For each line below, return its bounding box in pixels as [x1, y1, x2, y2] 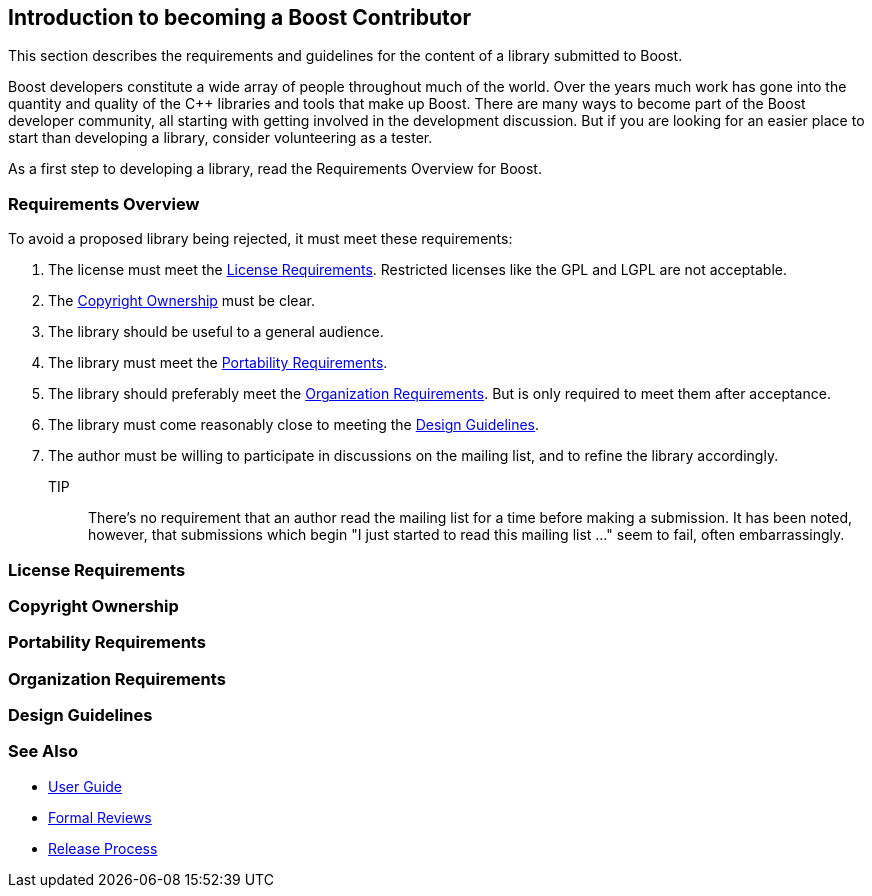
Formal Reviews [48, 808, 152, 826]
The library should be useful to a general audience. [48, 323, 384, 341]
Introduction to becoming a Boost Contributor [8, 5, 472, 30]
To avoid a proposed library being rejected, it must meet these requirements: [8, 230, 513, 248]
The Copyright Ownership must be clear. [48, 292, 315, 310]
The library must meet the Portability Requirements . [48, 354, 388, 372]
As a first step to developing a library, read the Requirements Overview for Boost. [8, 160, 542, 178]
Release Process [48, 839, 158, 857]
